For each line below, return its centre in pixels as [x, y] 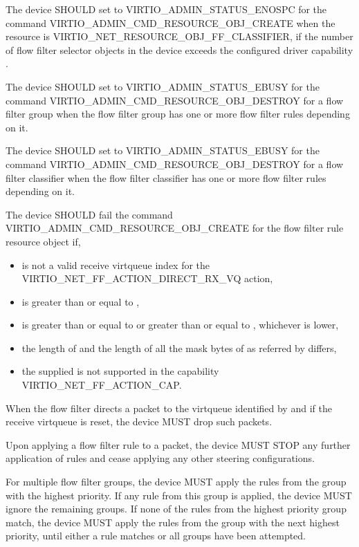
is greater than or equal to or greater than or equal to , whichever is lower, [180, 325]
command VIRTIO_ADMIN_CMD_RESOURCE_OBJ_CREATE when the [171, 22]
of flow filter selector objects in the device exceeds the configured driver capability [179, 49]
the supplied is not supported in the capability [120, 371]
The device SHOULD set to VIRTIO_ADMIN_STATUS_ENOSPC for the [166, 9]
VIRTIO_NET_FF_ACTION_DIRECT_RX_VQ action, [147, 278]
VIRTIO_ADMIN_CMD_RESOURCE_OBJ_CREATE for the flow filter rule [175, 228]
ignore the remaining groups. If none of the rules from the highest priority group [176, 509]
